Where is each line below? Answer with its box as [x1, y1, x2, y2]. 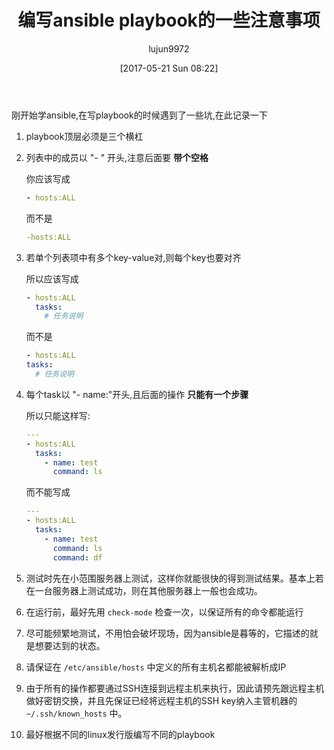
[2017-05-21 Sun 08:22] [119, 62, 219, 74]
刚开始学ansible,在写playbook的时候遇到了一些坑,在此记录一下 [11, 109, 268, 121]
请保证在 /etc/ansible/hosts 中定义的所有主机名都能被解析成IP [25, 661, 287, 673]
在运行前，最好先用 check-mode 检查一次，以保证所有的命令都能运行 [25, 606, 304, 618]
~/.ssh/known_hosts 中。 [25, 707, 128, 719]
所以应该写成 [25, 272, 79, 285]
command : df [52, 552, 103, 563]
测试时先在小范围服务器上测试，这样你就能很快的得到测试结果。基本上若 [25, 572, 324, 584]
